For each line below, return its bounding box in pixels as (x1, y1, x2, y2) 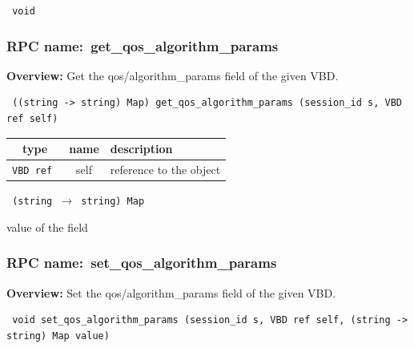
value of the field (6, 218, 88, 235)
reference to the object (110, 161, 221, 178)
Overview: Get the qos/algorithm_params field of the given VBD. (6, 67, 339, 83)
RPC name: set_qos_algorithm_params (6, 253, 277, 273)
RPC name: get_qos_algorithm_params (6, 35, 279, 55)
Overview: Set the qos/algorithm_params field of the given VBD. (6, 284, 336, 301)
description (110, 140, 173, 157)
